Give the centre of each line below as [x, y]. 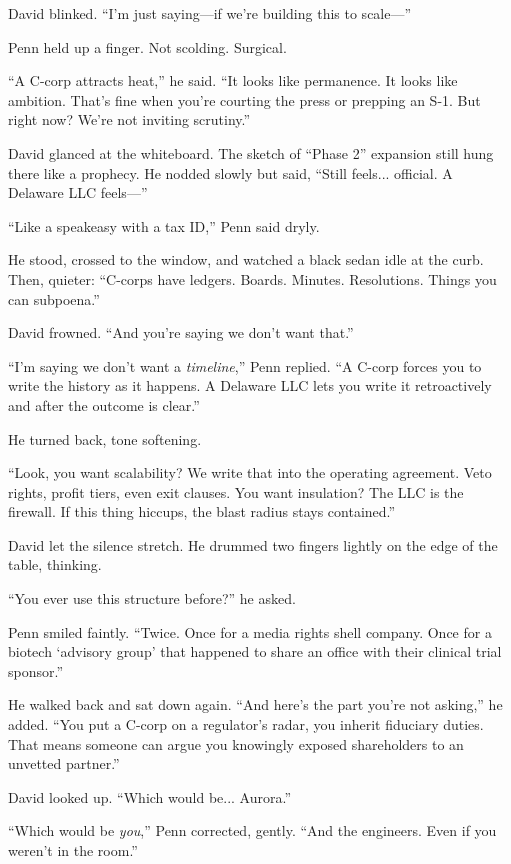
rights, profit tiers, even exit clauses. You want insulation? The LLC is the [236, 491]
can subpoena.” [54, 298]
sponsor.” [36, 670]
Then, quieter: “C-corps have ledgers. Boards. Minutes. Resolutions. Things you [252, 278]
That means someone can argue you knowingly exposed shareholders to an [236, 743]
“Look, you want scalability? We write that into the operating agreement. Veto [250, 472]
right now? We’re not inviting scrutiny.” [129, 119]
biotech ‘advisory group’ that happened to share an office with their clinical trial [255, 651]
